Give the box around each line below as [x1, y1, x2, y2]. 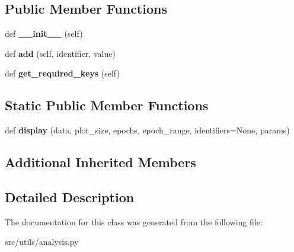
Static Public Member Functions [5, 96, 209, 114]
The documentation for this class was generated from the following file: [5, 215, 263, 228]
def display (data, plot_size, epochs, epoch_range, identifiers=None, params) [5, 124, 290, 136]
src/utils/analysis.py [5, 235, 79, 248]
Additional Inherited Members [5, 153, 196, 171]
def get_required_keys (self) [5, 67, 120, 79]
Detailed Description [5, 187, 135, 206]
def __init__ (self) [5, 27, 83, 40]
